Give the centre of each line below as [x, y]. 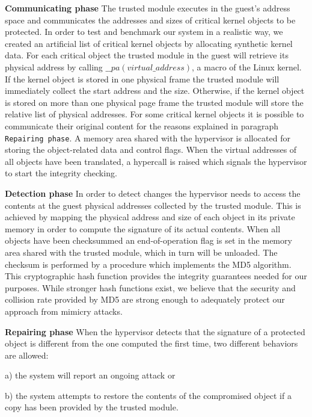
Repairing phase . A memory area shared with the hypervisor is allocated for [148, 137]
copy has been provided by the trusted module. [92, 407]
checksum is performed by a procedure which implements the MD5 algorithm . [148, 264]
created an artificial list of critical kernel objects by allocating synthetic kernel [149, 43]
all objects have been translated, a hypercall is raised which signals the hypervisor [156, 161]
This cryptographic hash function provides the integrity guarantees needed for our [156, 276]
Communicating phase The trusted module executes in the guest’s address [148, 8]
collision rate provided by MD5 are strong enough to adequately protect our [145, 299]
